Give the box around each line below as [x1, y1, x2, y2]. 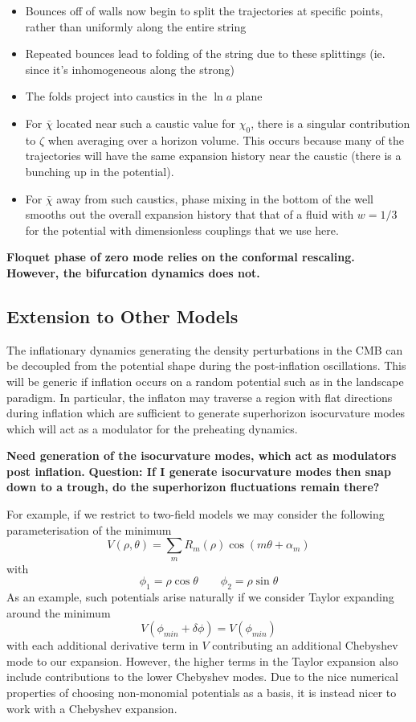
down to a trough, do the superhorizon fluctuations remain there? [6, 478, 380, 495]
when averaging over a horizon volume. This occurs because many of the [47, 131, 405, 148]
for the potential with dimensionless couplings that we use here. [25, 221, 339, 238]
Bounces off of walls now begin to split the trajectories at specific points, [25, 2, 383, 18]
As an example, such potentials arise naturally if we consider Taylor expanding [6, 589, 394, 605]
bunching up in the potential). [25, 162, 174, 179]
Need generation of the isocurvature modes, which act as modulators [6, 447, 397, 464]
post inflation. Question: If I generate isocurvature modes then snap [6, 462, 391, 479]
